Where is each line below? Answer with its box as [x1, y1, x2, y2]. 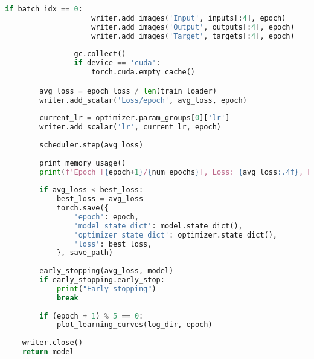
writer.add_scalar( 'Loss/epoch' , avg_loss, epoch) [39, 95, 247, 105]
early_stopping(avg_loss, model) [39, 267, 174, 276]
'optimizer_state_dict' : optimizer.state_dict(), [74, 230, 278, 239]
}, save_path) [56, 248, 113, 257]
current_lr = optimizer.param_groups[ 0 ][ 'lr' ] [39, 114, 230, 123]
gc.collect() [74, 50, 126, 59]
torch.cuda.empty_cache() [91, 68, 195, 77]
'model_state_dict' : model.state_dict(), [74, 221, 243, 230]
